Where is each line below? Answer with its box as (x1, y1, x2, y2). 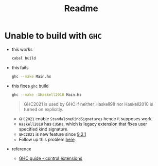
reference (11, 146, 32, 151)
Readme (64, 3, 98, 14)
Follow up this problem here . (18, 136, 76, 142)
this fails (11, 64, 29, 71)
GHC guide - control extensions (18, 155, 83, 161)
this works (11, 46, 33, 52)
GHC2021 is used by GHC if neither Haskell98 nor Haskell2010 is (23, 101, 154, 107)
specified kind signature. (18, 126, 69, 132)
